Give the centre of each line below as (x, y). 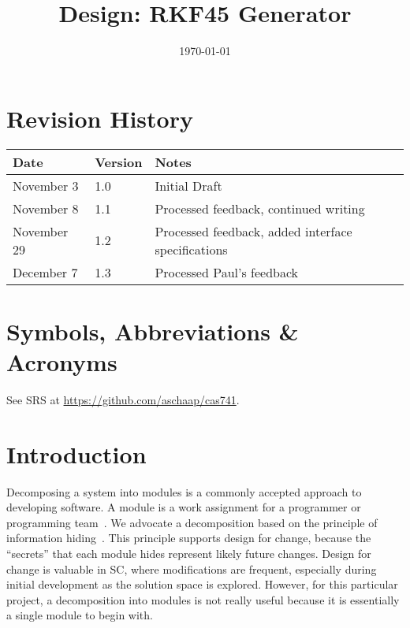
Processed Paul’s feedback (227, 272)
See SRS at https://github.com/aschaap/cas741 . (123, 399)
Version (119, 162)
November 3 (46, 185)
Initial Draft (188, 185)
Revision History (100, 118)
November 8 (46, 208)
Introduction (76, 453)
